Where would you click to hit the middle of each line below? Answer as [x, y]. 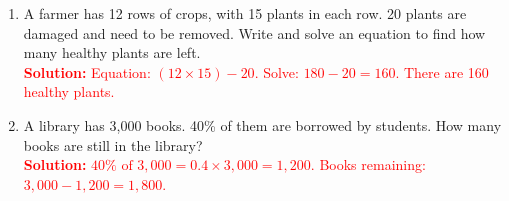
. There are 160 [442, 71]
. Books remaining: [368, 164]
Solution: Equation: [87, 71]
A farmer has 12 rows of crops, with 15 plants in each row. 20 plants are [245, 13]
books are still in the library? [113, 144]
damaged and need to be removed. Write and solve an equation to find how [254, 32]
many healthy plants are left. [112, 52]
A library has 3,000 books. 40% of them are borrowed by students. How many [262, 124]
